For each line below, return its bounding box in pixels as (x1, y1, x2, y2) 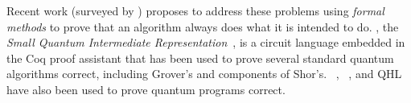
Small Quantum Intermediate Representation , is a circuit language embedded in (6, 34, 405, 51)
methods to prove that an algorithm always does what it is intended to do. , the (6, 18, 399, 35)
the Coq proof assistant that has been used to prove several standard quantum (6, 49, 394, 66)
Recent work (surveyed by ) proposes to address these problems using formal (6, 2, 384, 19)
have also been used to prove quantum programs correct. (6, 80, 286, 97)
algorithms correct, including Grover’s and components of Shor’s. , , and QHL (6, 65, 402, 82)
